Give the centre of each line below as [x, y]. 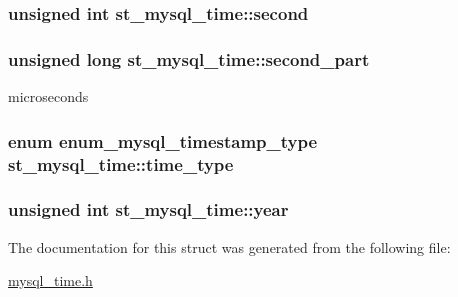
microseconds [48, 96]
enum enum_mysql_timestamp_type [163, 140]
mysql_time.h [50, 280]
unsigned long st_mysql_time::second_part [189, 58]
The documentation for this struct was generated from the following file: [229, 246]
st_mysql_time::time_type [121, 163]
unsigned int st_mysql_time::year [148, 209]
